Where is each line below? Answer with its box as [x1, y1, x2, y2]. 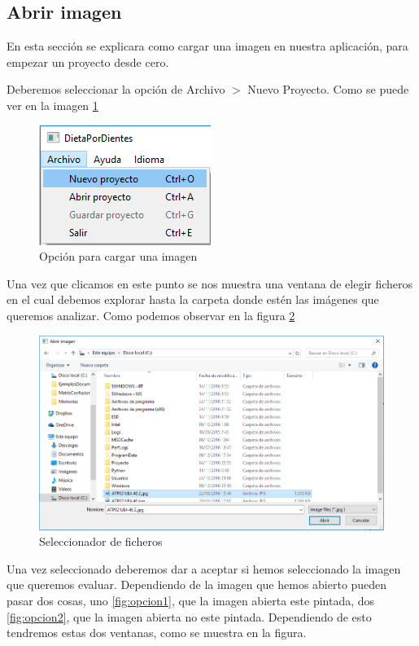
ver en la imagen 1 [7, 96, 98, 113]
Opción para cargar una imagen [39, 248, 198, 265]
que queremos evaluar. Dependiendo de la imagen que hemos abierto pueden [7, 576, 387, 593]
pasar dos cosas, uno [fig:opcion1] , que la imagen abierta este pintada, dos [7, 592, 375, 609]
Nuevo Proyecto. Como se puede [247, 81, 409, 98]
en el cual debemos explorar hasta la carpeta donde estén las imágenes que [7, 291, 379, 308]
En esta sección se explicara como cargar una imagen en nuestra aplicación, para [7, 37, 408, 55]
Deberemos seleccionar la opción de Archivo [7, 81, 225, 98]
